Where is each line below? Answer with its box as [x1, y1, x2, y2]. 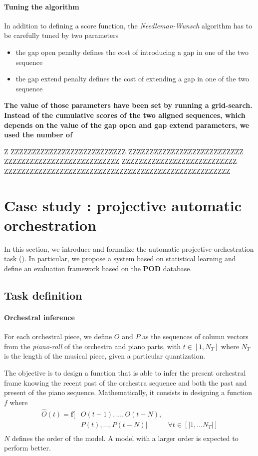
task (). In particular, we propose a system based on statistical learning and [4, 253, 236, 264]
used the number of [4, 129, 73, 140]
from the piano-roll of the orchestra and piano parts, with [4, 341, 181, 351]
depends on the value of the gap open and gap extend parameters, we [4, 119, 250, 130]
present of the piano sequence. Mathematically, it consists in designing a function [4, 387, 253, 398]
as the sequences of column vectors [142, 331, 249, 342]
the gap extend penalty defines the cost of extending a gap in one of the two [15, 73, 249, 84]
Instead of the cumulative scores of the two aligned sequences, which [4, 109, 246, 120]
